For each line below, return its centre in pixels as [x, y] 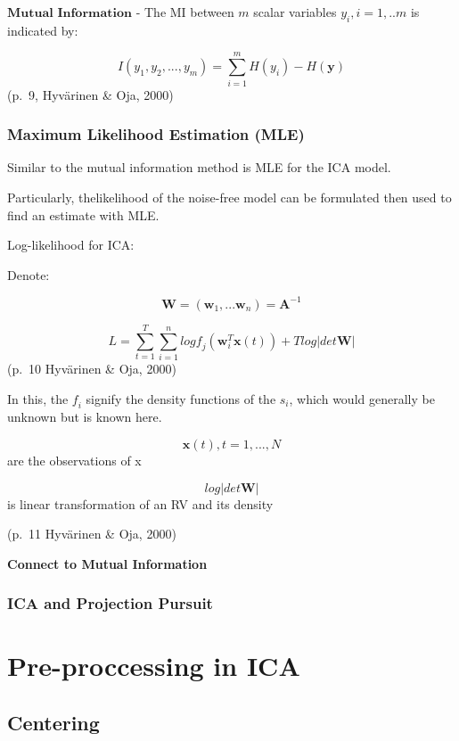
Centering [53, 722]
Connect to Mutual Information [107, 563]
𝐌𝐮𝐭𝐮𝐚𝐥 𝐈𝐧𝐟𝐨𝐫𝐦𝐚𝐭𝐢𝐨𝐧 [70, 13]
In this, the [38, 398]
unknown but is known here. [85, 417]
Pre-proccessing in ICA [154, 666]
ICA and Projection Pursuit [110, 603]
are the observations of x [74, 460]
